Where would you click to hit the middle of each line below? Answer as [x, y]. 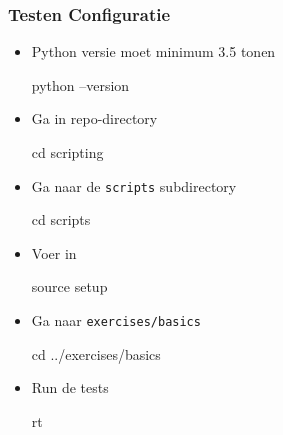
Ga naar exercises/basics [116, 320]
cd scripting [67, 152]
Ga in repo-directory [94, 118]
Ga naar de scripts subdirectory [134, 185]
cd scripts [61, 219]
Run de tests [70, 387]
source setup [69, 286]
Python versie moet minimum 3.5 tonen [153, 51]
